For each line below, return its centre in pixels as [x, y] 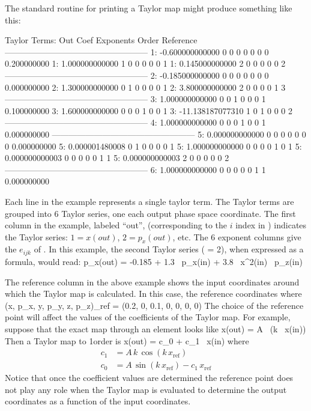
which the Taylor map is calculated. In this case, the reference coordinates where [153, 294]
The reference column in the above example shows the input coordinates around [152, 282]
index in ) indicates [271, 225]
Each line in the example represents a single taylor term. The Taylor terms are [149, 201]
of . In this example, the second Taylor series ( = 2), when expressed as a [169, 249]
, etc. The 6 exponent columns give [237, 236]
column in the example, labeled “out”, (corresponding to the [116, 225]
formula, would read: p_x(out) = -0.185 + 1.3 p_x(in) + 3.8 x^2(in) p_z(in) [154, 261]
